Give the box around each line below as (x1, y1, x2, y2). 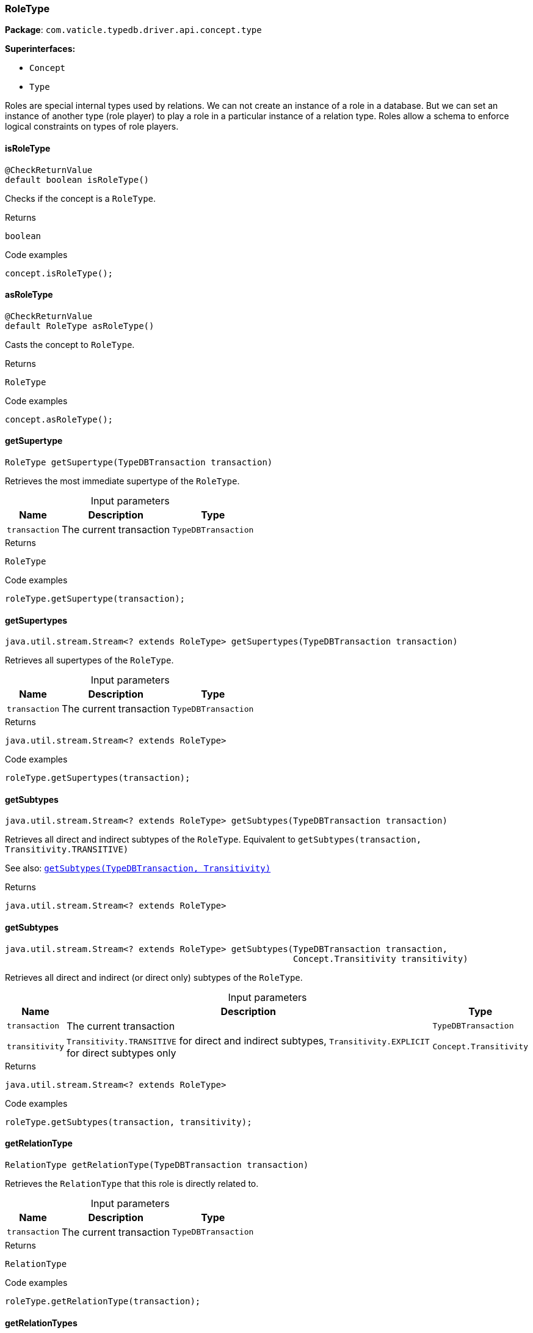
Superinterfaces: (5, 43, 76, 54)
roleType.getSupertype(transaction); (5, 594, 186, 604)
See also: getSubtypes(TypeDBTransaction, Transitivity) (5, 863, 271, 874)
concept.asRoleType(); (5, 414, 114, 424)
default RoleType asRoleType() (5, 320, 154, 331)
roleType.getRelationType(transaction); (5, 1296, 201, 1306)
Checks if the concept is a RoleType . (5, 193, 156, 204)
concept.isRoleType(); (5, 268, 114, 278)
